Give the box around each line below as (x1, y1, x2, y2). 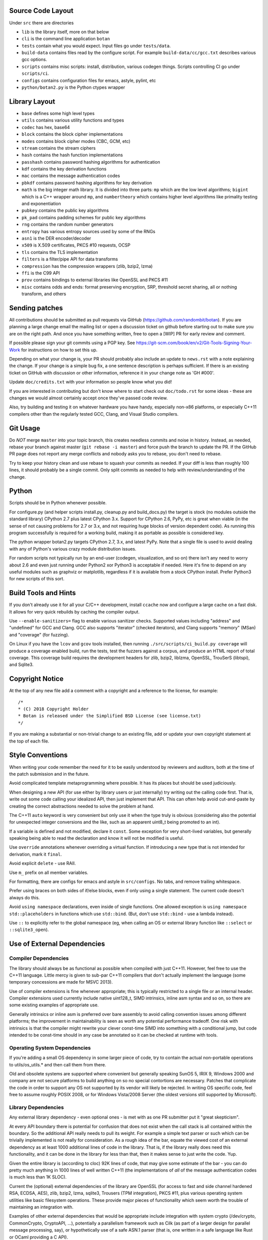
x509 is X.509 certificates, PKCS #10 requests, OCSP (21, 242, 131, 248)
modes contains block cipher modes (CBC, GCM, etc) (21, 138, 131, 144)
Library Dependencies (9, 1104, 64, 1111)
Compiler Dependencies (9, 955, 69, 962)
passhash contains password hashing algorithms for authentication (21, 159, 160, 165)
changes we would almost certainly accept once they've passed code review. (9, 395, 168, 401)
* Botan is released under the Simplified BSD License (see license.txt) (18, 713, 201, 719)
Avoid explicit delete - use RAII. (9, 861, 76, 867)
